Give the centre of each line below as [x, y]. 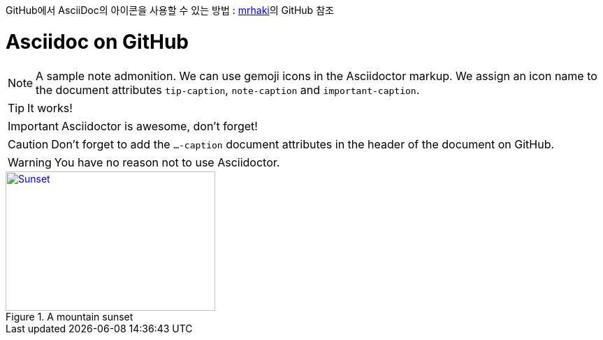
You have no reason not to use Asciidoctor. [167, 162]
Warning [30, 162]
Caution [28, 144]
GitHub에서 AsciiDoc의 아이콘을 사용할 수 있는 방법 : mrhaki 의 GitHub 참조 [170, 10]
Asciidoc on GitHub [97, 41]
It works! [50, 108]
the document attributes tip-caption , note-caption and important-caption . [228, 90]
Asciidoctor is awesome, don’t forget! [159, 126]
